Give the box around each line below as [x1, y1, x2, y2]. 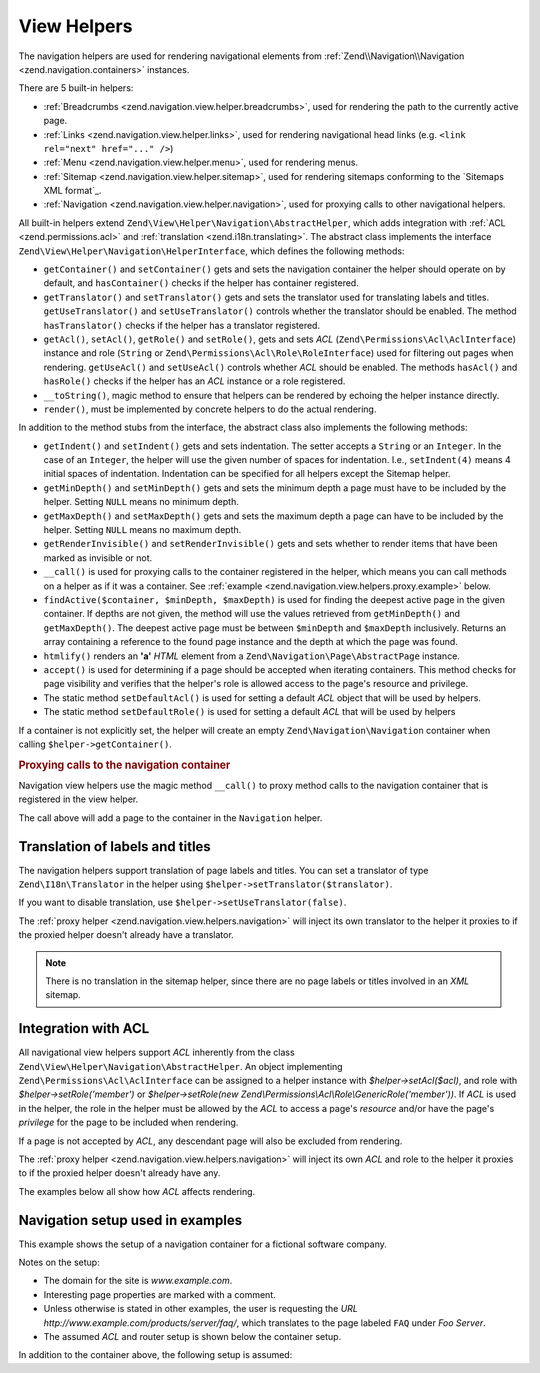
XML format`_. [43, 185, 102, 197]
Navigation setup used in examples [18, 1211, 243, 1229]
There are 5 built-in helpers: [18, 82, 134, 94]
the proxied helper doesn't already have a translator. [18, 929, 234, 941]
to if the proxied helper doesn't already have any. [18, 1167, 221, 1179]
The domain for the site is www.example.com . [43, 1275, 233, 1287]
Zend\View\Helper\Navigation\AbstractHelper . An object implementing [18, 1060, 344, 1072]
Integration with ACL [18, 1020, 150, 1037]
